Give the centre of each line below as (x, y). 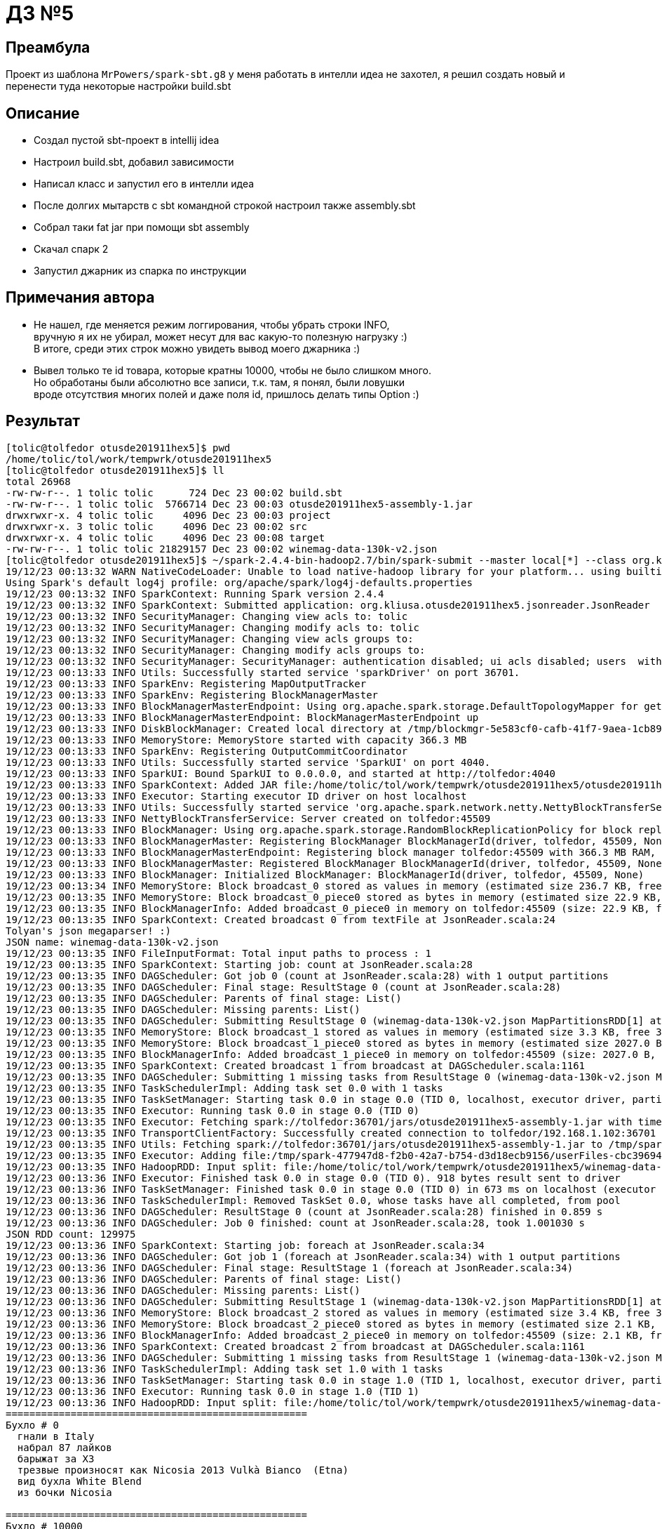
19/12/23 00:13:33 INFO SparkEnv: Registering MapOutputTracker (186, 683)
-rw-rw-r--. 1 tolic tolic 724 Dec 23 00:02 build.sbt (174, 492)
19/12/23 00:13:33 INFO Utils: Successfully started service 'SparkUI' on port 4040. (248, 762)
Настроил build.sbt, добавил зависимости (134, 162)
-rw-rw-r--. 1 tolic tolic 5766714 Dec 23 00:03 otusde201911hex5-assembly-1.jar (239, 504)
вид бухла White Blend (79, 1481)
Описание (43, 113)
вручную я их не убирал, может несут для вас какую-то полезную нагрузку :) (221, 336)
